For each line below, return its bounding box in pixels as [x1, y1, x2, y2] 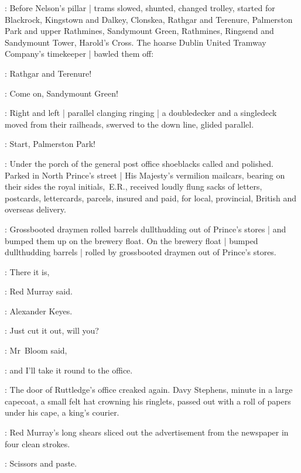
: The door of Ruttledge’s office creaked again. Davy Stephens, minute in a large [5, 383, 293, 396]
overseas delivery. [5, 203, 66, 215]
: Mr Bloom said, [5, 344, 67, 357]
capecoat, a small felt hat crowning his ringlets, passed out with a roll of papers [5, 395, 291, 407]
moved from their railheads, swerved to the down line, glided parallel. [5, 118, 254, 130]
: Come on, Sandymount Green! [5, 87, 118, 99]
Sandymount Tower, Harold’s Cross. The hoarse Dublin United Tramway [5, 36, 266, 48]
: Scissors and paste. [5, 457, 77, 469]
